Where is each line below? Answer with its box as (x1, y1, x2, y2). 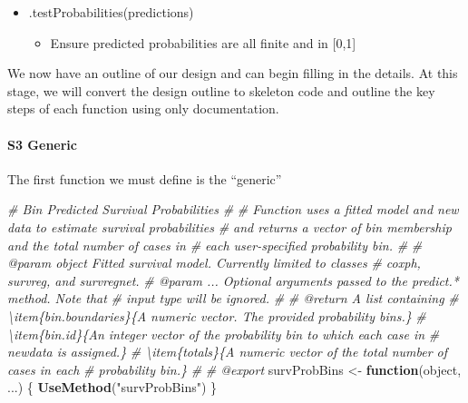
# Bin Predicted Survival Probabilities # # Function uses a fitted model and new (7, 200, 459, 219)
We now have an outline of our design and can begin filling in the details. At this (7, 64, 458, 83)
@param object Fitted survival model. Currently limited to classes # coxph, (7, 253, 421, 272)
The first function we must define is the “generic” (7, 169, 282, 188)
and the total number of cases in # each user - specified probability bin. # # (7, 235, 423, 254)
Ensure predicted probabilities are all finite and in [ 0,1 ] (50, 33, 356, 52)
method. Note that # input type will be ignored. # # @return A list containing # (7, 289, 459, 308)
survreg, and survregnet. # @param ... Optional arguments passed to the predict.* (7, 270, 459, 290)
